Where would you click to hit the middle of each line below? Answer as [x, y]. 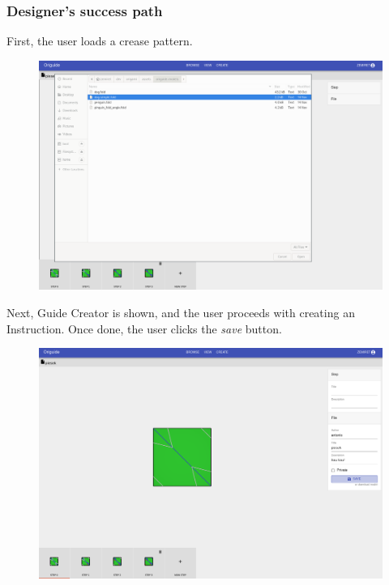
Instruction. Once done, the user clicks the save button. [144, 328]
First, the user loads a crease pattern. [100, 41]
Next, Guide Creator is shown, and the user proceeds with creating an [181, 313]
